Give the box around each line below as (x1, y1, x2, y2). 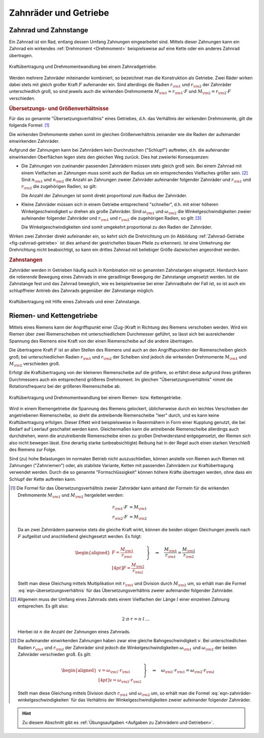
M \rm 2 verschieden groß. (9, 360, 60, 368)
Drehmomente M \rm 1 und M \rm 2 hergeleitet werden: (18, 492, 124, 499)
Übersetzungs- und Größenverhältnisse (9, 105, 109, 112)
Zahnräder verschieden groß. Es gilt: (18, 651, 91, 657)
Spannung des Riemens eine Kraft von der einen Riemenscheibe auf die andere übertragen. (9, 338, 194, 344)
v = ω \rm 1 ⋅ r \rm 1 (98, 668, 131, 674)
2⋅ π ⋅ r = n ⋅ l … (122, 616, 150, 622)
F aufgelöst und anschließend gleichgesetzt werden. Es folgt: (18, 534, 142, 539)
